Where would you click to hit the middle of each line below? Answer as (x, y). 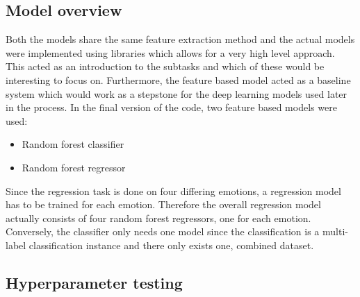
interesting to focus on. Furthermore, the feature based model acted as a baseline (178, 79)
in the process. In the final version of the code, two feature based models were (171, 107)
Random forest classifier (73, 144)
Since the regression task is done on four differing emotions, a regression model (173, 190)
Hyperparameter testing (94, 282)
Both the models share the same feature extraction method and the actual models (180, 39)
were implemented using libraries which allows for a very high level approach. (170, 52)
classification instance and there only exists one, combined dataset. (171, 245)
